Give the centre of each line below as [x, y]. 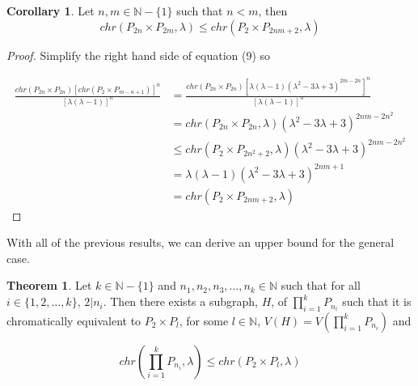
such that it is [377, 301]
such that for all [321, 285]
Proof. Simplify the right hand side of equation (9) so [139, 55]
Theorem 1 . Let [49, 285]
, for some [204, 320]
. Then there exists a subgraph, [180, 301]
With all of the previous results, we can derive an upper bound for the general [201, 242]
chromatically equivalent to [74, 320]
